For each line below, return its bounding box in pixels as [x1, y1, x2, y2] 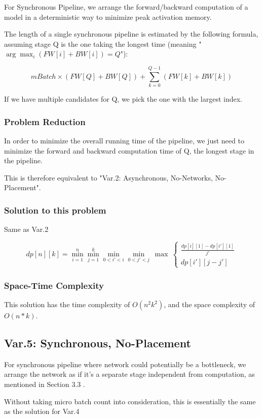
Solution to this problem [4, 203, 106, 216]
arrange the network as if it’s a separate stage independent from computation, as [4, 369, 255, 379]
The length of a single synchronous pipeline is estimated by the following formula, [4, 28, 258, 39]
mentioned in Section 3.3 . [4, 379, 85, 390]
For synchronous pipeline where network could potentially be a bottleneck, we [4, 359, 246, 369]
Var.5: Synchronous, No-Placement [4, 335, 191, 351]
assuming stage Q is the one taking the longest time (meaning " [4, 38, 202, 49]
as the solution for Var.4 [4, 406, 80, 416]
